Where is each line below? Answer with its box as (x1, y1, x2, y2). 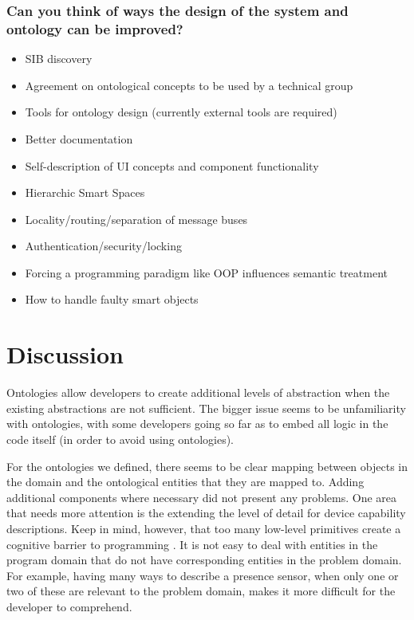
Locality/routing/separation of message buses (25, 210, 248, 227)
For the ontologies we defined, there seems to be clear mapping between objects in (6, 457, 408, 474)
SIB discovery (25, 50, 93, 67)
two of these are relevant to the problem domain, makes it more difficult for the (6, 583, 396, 599)
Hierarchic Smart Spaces (25, 184, 145, 201)
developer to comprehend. (6, 598, 132, 614)
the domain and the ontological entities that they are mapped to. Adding (6, 473, 365, 490)
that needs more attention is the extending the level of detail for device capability (6, 504, 406, 521)
